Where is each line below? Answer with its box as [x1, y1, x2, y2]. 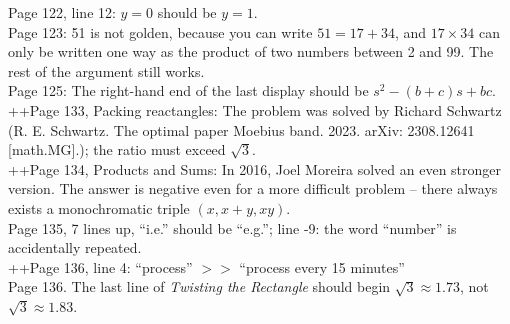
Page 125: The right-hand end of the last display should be [8, 80, 369, 101]
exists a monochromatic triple [8, 197, 190, 218]
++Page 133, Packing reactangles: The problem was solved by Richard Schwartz [8, 99, 502, 120]
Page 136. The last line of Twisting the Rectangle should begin [8, 276, 391, 297]
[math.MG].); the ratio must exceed [8, 139, 226, 160]
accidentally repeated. [8, 237, 142, 258]
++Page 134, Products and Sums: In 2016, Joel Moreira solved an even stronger [8, 158, 502, 179]
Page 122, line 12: [8, 2, 116, 22]
